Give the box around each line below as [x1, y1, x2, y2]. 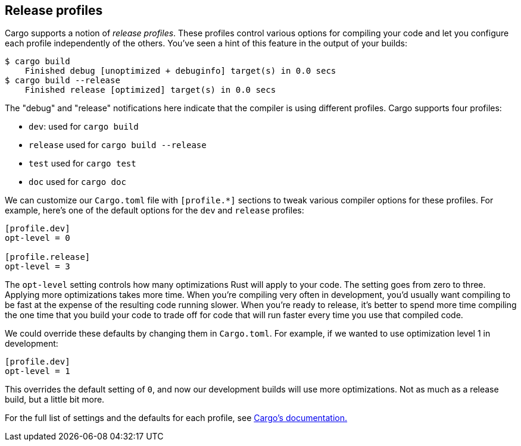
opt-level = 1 [5, 366, 70, 376]
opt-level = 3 [5, 262, 70, 272]
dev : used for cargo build [29, 121, 139, 132]
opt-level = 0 [5, 233, 70, 243]
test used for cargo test [29, 158, 136, 169]
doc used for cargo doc [29, 177, 126, 187]
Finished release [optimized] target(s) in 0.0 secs [24, 85, 276, 95]
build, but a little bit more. [5, 394, 105, 405]
